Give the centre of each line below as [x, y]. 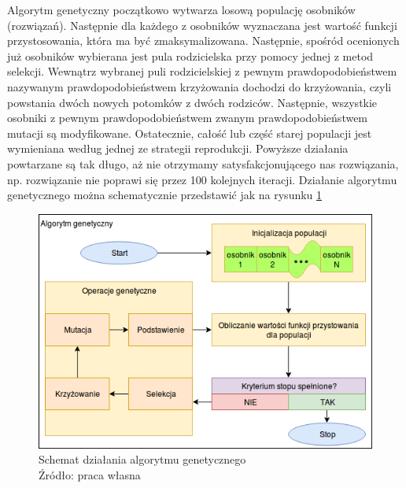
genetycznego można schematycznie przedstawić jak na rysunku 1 [165, 195]
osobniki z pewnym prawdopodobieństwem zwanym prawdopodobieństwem [188, 118]
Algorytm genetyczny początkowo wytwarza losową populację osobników [181, 9]
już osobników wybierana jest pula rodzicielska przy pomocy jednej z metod [190, 55]
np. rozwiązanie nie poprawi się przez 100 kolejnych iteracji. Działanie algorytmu [202, 179]
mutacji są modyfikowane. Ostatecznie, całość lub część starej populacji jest [190, 133]
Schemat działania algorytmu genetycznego [142, 459]
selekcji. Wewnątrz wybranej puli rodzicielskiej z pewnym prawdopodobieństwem [202, 71]
